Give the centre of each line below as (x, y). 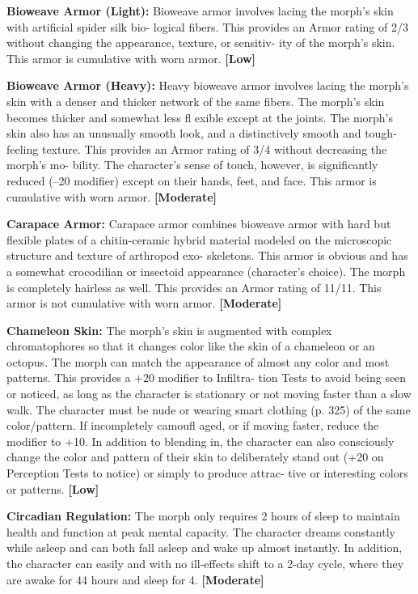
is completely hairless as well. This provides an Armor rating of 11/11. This (194, 287)
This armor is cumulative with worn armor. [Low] (131, 58)
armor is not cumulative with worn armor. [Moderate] (144, 303)
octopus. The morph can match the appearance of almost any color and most (198, 361)
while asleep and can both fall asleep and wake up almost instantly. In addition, (205, 547)
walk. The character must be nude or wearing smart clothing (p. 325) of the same (209, 409)
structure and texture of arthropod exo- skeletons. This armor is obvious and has (207, 255)
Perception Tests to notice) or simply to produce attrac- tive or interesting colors (207, 473)
